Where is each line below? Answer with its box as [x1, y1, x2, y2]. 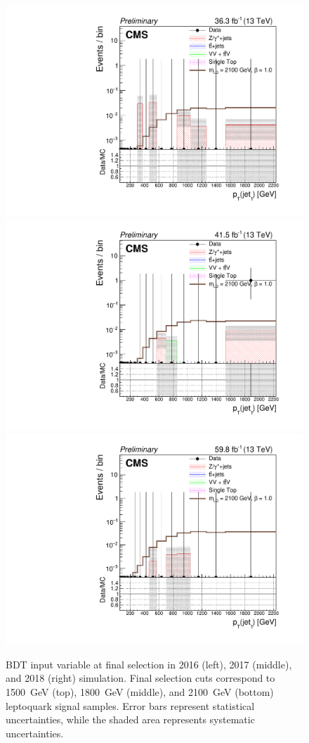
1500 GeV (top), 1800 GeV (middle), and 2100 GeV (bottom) [6, 684, 274, 699]
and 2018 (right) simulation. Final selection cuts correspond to [6, 671, 275, 685]
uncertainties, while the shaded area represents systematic [6, 712, 255, 727]
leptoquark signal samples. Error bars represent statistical [6, 698, 255, 713]
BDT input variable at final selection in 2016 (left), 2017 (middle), [6, 656, 292, 671]
